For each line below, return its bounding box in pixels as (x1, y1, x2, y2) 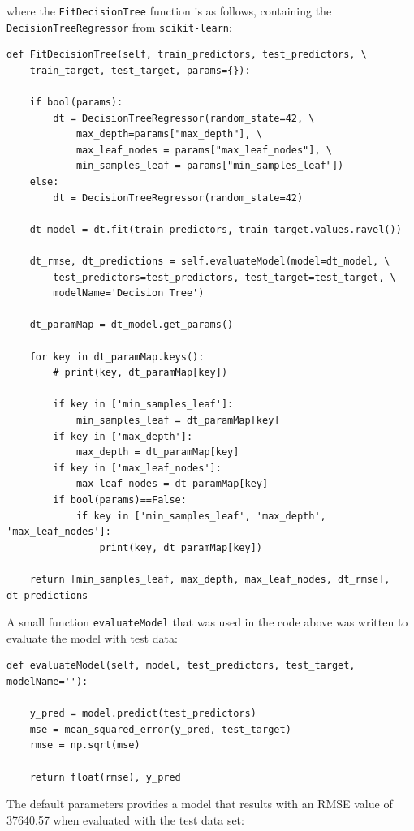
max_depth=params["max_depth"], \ (75, 128, 262, 140)
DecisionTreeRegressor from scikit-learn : (6, 18, 232, 35)
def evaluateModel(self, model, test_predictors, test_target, (6, 660, 356, 672)
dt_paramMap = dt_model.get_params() (29, 319, 234, 331)
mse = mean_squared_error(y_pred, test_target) (29, 723, 291, 735)
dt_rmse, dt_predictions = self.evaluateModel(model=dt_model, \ (29, 256, 390, 268)
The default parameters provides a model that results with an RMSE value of (6, 795, 393, 812)
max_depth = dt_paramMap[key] (75, 446, 239, 459)
